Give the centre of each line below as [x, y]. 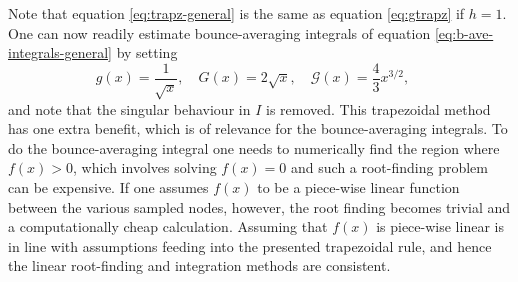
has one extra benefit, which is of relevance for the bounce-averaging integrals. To [258, 128]
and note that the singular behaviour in [129, 108]
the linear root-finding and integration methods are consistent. [199, 265]
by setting [147, 52]
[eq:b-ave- [464, 32]
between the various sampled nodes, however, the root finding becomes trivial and [259, 206]
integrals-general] [60, 52]
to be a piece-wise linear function [358, 186]
